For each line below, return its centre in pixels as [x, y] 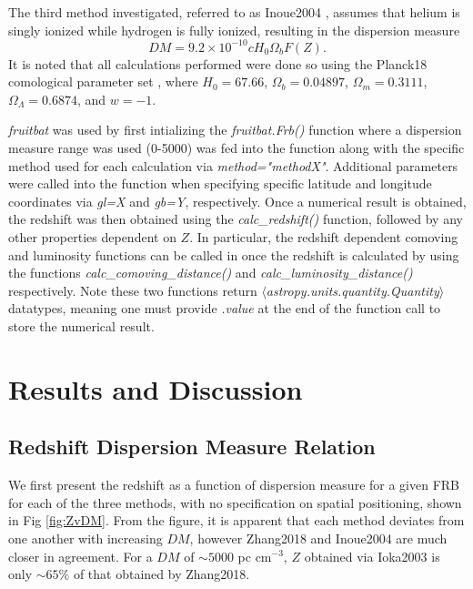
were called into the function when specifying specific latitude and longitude [220, 183]
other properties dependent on [92, 237]
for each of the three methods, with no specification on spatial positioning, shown [235, 502]
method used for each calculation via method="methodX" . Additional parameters [233, 165]
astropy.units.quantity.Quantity [352, 290]
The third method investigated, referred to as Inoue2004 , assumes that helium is [234, 12]
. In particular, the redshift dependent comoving [324, 237]
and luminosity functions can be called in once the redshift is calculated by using [234, 254]
